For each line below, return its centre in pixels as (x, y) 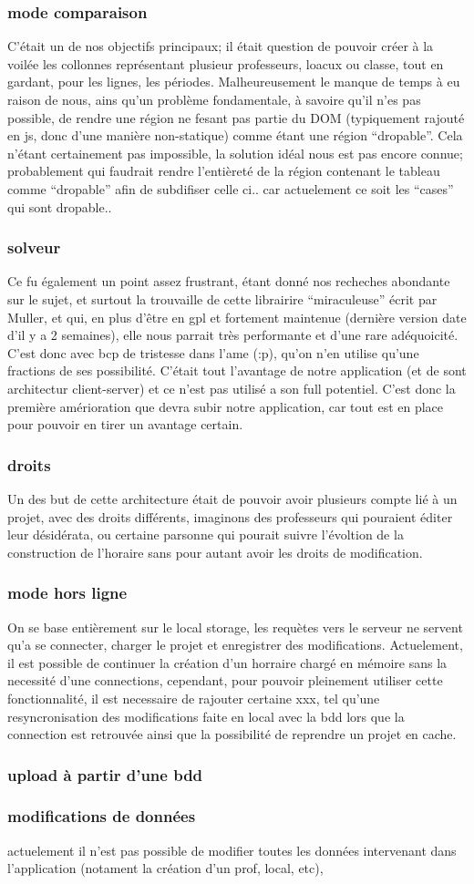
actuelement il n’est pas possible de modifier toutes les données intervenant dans (232, 850)
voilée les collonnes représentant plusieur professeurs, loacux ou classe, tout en (226, 63)
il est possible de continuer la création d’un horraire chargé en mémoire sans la (227, 662)
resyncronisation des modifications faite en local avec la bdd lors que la (206, 716)
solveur (34, 247)
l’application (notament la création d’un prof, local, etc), (165, 868)
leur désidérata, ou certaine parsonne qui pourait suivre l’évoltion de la (206, 535)
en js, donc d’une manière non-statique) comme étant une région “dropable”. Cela (235, 135)
